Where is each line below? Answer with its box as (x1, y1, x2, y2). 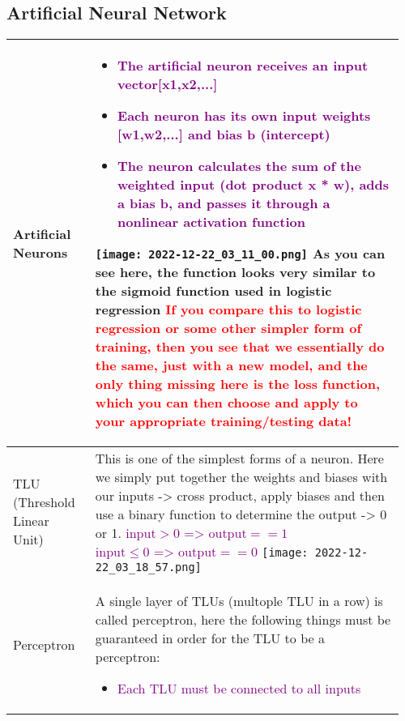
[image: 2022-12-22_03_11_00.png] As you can (95, 244, 386, 263)
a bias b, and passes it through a (117, 194, 330, 213)
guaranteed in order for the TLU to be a (95, 629, 325, 648)
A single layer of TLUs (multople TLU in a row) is (95, 591, 383, 611)
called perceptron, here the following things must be (95, 610, 391, 629)
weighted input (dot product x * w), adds (117, 175, 390, 194)
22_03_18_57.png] (95, 561, 202, 574)
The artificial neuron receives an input (117, 56, 369, 75)
